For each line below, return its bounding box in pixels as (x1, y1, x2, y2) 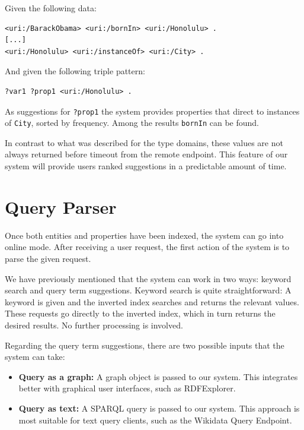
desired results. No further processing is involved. (5, 318, 183, 331)
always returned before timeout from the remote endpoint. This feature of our (5, 148, 288, 160)
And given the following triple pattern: (5, 65, 145, 77)
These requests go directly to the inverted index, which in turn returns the (5, 307, 276, 320)
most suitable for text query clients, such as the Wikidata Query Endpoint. (18, 413, 292, 426)
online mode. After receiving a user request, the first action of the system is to (5, 241, 290, 253)
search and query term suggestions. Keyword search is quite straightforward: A (5, 284, 292, 296)
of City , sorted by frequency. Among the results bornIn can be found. (5, 116, 259, 129)
